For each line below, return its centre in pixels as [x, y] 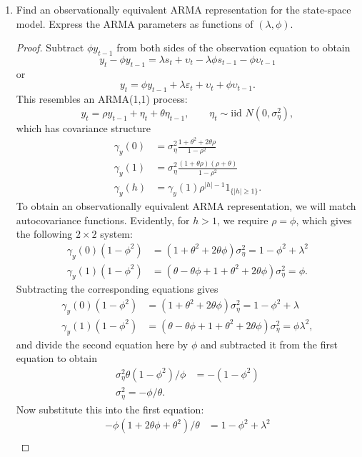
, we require [242, 220]
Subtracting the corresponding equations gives [117, 289]
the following [44, 234]
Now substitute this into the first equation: [110, 409]
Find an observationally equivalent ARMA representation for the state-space [183, 9]
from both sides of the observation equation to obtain [233, 47]
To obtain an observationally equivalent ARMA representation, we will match [186, 206]
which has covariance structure [83, 127]
